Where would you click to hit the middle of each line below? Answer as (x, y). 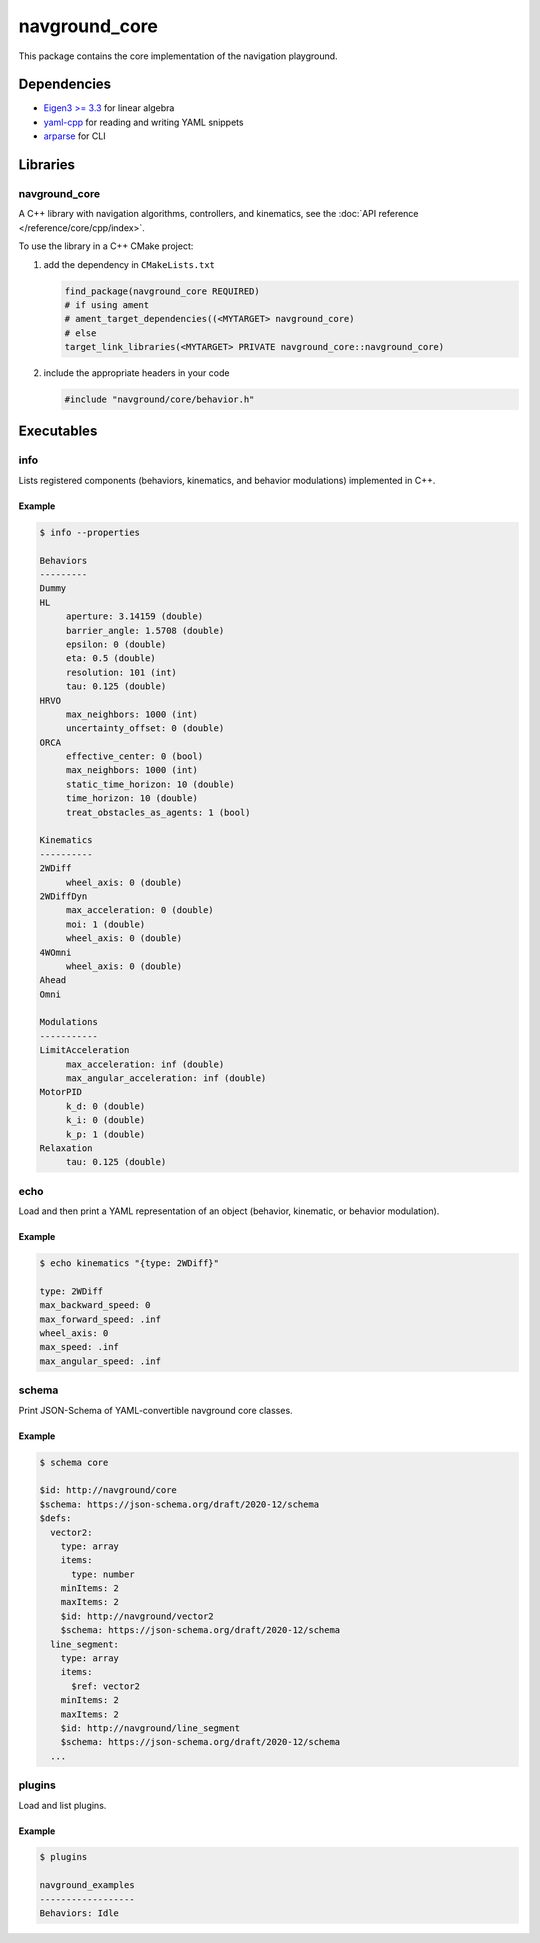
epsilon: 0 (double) (116, 644)
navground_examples (87, 1885)
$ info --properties (89, 532)
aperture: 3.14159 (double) (134, 616)
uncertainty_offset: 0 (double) (145, 728)
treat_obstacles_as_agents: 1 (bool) (158, 812)
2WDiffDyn (63, 896)
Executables (58, 431)
